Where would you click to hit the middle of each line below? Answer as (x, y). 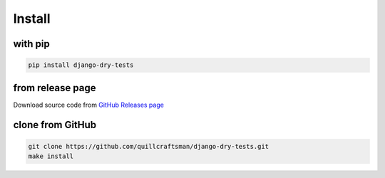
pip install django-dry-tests (81, 65)
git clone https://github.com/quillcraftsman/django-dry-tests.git (149, 146)
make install (51, 156)
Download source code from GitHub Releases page (88, 105)
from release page (55, 88)
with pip (31, 44)
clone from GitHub (55, 125)
